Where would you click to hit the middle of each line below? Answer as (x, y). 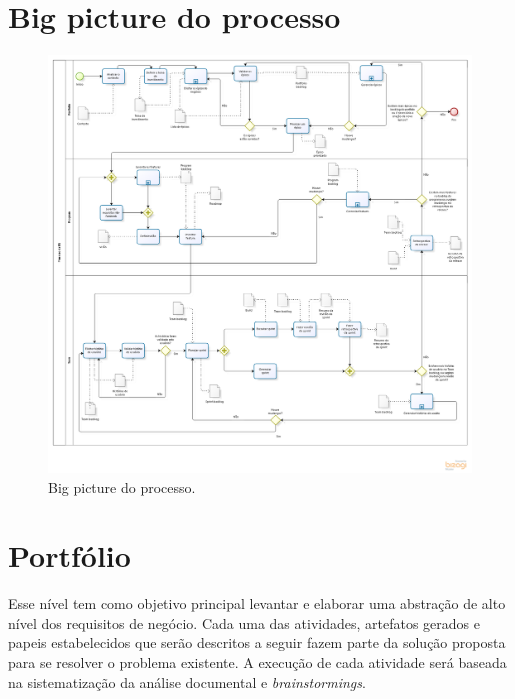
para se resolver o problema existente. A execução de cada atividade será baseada (257, 662)
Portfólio (69, 555)
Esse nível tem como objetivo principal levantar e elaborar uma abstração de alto (257, 603)
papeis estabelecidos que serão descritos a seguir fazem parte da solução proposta (257, 642)
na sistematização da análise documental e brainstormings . (187, 681)
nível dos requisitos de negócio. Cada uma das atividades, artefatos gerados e (244, 622)
